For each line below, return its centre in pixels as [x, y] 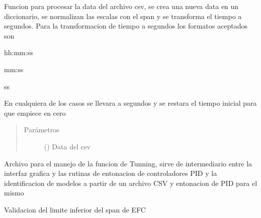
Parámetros [41, 130]
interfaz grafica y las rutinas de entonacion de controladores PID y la [111, 173]
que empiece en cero [35, 113]
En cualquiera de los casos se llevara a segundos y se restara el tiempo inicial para [130, 103]
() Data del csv [67, 146]
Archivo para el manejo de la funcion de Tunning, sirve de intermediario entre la [128, 163]
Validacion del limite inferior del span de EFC [75, 209]
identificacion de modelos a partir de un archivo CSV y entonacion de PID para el [131, 183]
